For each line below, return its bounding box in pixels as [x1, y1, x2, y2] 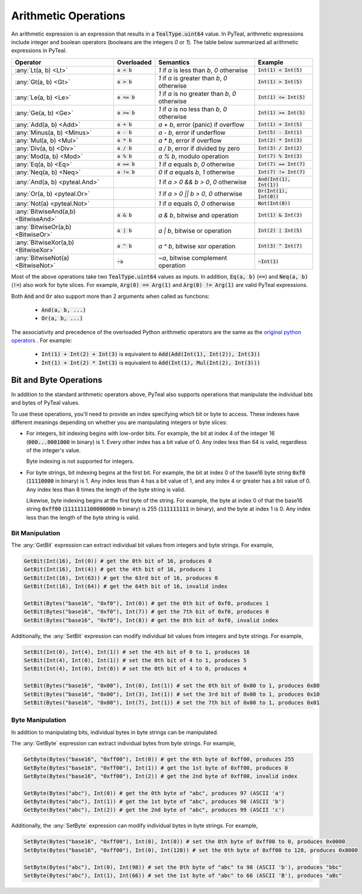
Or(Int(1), [258, 187, 288, 194]
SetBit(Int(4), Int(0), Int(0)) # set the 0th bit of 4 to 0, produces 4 [24, 665, 247, 672]
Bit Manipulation [11, 529, 60, 537]
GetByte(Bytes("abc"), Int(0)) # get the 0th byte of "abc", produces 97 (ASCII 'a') [24, 789, 285, 797]
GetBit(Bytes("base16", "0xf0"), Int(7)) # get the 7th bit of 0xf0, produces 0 [24, 608, 269, 616]
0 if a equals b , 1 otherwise [158, 168, 235, 176]
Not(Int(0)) [258, 200, 291, 207]
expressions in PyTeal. [11, 47, 67, 54]
